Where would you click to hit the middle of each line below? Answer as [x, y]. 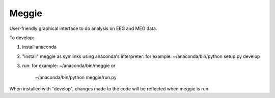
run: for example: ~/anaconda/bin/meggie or [69, 66]
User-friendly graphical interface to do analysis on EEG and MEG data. [83, 28]
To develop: [22, 38]
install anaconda [39, 47]
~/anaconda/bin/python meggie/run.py [76, 77]
